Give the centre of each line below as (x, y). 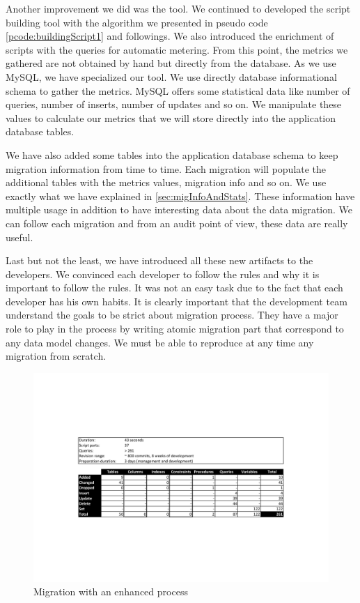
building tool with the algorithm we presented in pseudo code (137, 22)
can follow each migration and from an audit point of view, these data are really (177, 223)
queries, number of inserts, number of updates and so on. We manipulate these (174, 104)
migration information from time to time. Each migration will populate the (166, 168)
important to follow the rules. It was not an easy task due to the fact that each (174, 288)
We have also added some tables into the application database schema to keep (172, 154)
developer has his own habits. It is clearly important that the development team (177, 301)
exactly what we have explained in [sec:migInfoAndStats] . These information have (180, 196)
